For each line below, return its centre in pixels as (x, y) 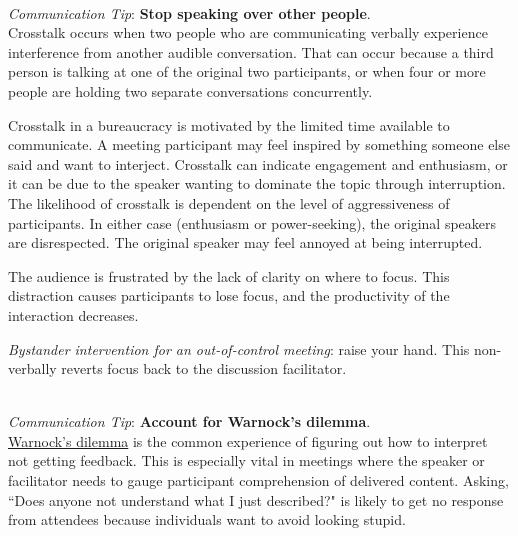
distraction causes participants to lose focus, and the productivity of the (229, 295)
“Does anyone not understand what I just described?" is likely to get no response (256, 499)
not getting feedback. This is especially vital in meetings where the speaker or (246, 460)
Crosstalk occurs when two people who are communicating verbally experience (248, 32)
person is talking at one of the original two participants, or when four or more (247, 71)
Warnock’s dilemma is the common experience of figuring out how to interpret (248, 440)
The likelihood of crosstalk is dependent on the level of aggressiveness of (229, 202)
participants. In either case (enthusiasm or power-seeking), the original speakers (252, 222)
